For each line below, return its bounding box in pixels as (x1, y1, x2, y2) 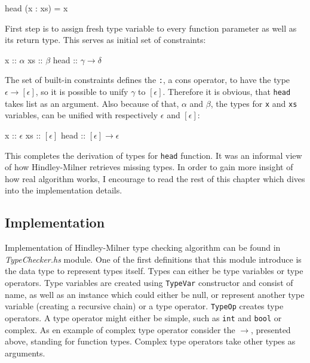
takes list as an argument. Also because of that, (5, 97, 179, 109)
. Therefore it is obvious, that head (162, 85, 291, 98)
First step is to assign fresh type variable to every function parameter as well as (5, 21, 297, 34)
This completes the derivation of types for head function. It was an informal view (5, 149, 302, 161)
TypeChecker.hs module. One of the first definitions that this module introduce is (5, 253, 302, 265)
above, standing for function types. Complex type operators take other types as (5, 335, 296, 347)
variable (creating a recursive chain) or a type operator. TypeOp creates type (5, 300, 284, 312)
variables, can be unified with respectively (5, 109, 158, 121)
